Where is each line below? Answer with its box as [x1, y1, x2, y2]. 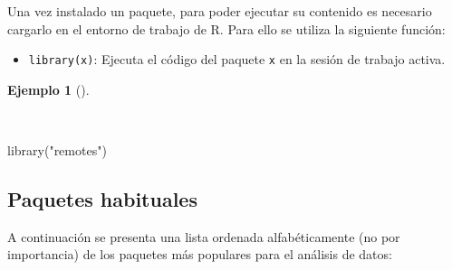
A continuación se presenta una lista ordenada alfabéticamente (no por [7, 227, 400, 246]
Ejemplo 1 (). [7, 79, 90, 98]
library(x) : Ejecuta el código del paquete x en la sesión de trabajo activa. [28, 50, 446, 69]
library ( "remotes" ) [7, 141, 107, 160]
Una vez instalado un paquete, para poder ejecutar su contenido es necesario [7, 2, 432, 20]
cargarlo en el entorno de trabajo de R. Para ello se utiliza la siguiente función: [7, 19, 446, 38]
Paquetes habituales [7, 185, 197, 213]
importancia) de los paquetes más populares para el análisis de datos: [7, 245, 392, 264]
